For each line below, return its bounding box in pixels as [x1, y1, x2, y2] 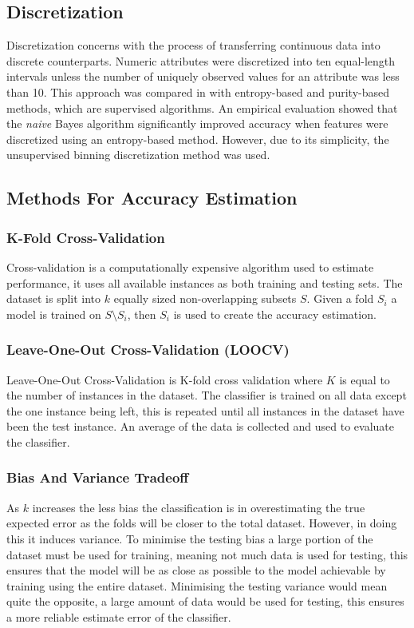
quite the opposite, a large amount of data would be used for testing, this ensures [6, 593, 404, 610]
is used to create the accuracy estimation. [173, 305, 377, 322]
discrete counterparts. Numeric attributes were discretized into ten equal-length [6, 52, 396, 69]
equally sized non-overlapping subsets [113, 290, 297, 307]
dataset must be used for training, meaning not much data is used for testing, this [6, 546, 408, 562]
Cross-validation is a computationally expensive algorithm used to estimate [6, 258, 374, 275]
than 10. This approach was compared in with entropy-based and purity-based [6, 83, 389, 100]
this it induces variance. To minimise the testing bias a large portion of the [6, 530, 373, 547]
